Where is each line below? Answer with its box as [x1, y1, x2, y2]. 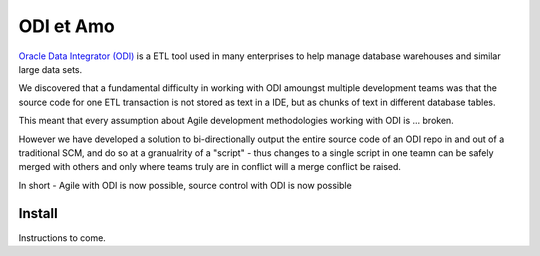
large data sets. [18, 63, 83, 75]
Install [18, 205, 59, 222]
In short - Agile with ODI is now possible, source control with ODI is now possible [18, 179, 352, 191]
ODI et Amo [18, 15, 115, 37]
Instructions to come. [18, 231, 107, 244]
